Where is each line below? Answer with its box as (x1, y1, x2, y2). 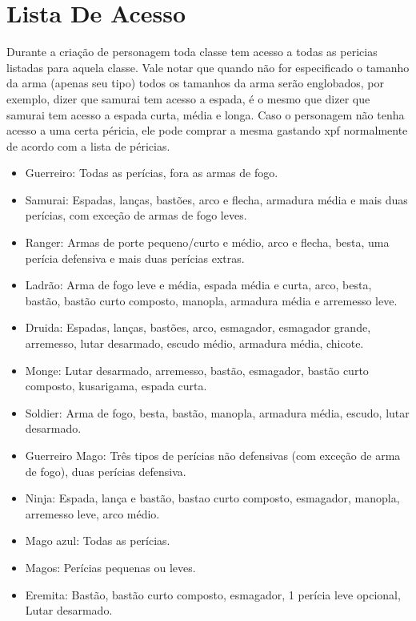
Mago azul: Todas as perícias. (25, 532, 170, 549)
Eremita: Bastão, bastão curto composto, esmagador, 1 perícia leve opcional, (25, 586, 401, 603)
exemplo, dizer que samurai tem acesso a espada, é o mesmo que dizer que (6, 90, 370, 107)
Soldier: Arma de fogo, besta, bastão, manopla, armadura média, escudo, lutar (25, 404, 410, 421)
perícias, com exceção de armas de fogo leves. (25, 207, 247, 224)
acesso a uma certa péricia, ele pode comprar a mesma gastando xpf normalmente (6, 122, 408, 139)
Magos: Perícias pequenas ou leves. (25, 558, 196, 575)
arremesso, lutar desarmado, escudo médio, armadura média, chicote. (25, 335, 364, 352)
